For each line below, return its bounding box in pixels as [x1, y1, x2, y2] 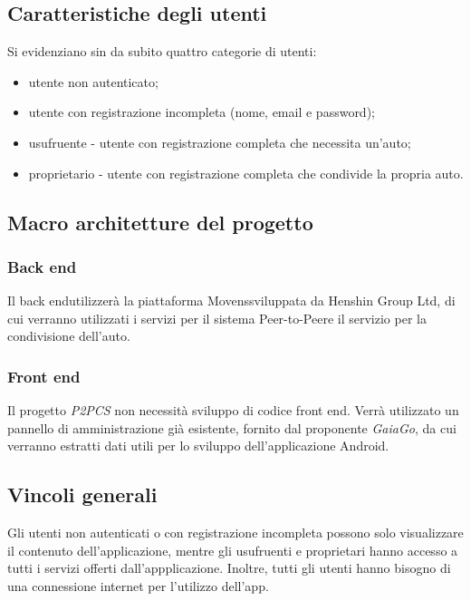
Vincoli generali [7, 480, 158, 509]
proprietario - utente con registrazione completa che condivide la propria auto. [28, 163, 464, 182]
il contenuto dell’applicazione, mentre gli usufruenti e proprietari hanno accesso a [7, 540, 458, 559]
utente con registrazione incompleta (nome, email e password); [28, 102, 375, 121]
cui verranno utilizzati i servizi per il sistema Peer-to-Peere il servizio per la [7, 308, 427, 327]
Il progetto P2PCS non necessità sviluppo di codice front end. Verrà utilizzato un [7, 401, 459, 420]
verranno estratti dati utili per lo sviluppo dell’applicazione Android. [7, 436, 389, 455]
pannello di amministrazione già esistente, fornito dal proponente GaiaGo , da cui [7, 418, 457, 437]
